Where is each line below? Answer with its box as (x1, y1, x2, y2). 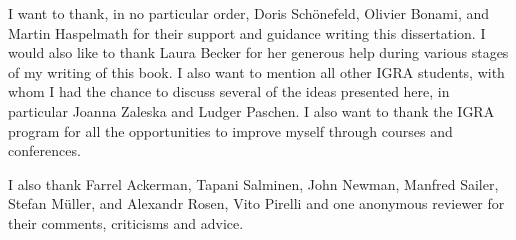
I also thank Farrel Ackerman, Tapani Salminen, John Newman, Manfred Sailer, (8, 173, 499, 194)
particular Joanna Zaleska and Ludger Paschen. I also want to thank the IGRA (8, 100, 495, 121)
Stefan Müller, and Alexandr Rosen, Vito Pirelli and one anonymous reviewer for (8, 193, 505, 214)
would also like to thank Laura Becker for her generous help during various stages (8, 42, 509, 63)
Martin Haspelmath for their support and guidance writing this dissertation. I (8, 22, 486, 43)
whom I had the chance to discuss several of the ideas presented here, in (8, 81, 450, 102)
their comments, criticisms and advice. (8, 212, 244, 233)
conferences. (8, 140, 81, 161)
